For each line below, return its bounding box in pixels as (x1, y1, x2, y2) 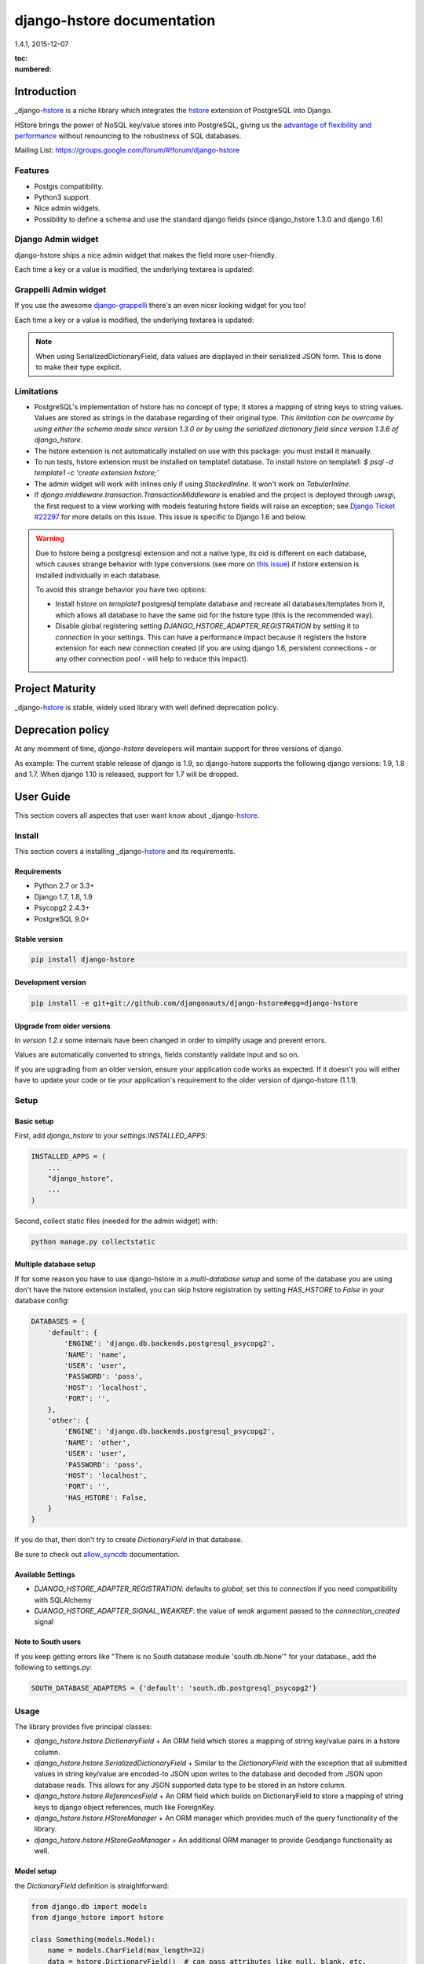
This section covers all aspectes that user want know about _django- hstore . (14, 810, 260, 820)
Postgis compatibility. (34, 181, 104, 191)
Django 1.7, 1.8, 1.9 (34, 892, 93, 901)
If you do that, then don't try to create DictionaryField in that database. (14, 1535, 243, 1544)
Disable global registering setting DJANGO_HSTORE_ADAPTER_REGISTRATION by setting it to (55, 621, 360, 631)
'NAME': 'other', (64, 1438, 131, 1447)
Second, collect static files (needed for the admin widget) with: (14, 1216, 218, 1226)
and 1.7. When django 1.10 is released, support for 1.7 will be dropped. (14, 769, 239, 779)
